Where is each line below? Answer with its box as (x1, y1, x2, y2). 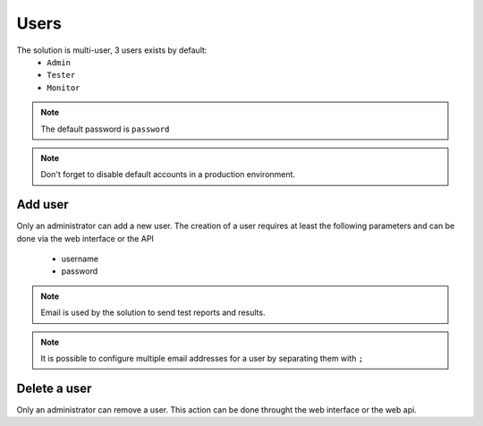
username (61, 253, 98, 264)
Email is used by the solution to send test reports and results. (40, 307, 266, 318)
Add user (16, 197, 69, 212)
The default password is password (40, 124, 170, 134)
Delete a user (16, 380, 92, 396)
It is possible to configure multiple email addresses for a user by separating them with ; (40, 353, 364, 363)
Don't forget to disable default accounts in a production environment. (40, 169, 295, 180)
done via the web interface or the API (16, 233, 154, 243)
